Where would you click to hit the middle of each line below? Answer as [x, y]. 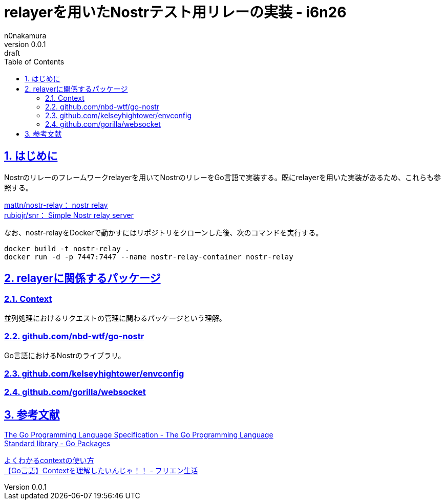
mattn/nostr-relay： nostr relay [56, 205]
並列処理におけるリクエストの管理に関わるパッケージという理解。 [115, 318]
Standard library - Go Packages [57, 444]
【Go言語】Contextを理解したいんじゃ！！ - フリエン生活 [101, 471]
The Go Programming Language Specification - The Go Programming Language [139, 435]
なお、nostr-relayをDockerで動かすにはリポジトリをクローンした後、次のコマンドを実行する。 [164, 232]
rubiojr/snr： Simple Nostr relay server [69, 215]
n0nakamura [25, 35]
